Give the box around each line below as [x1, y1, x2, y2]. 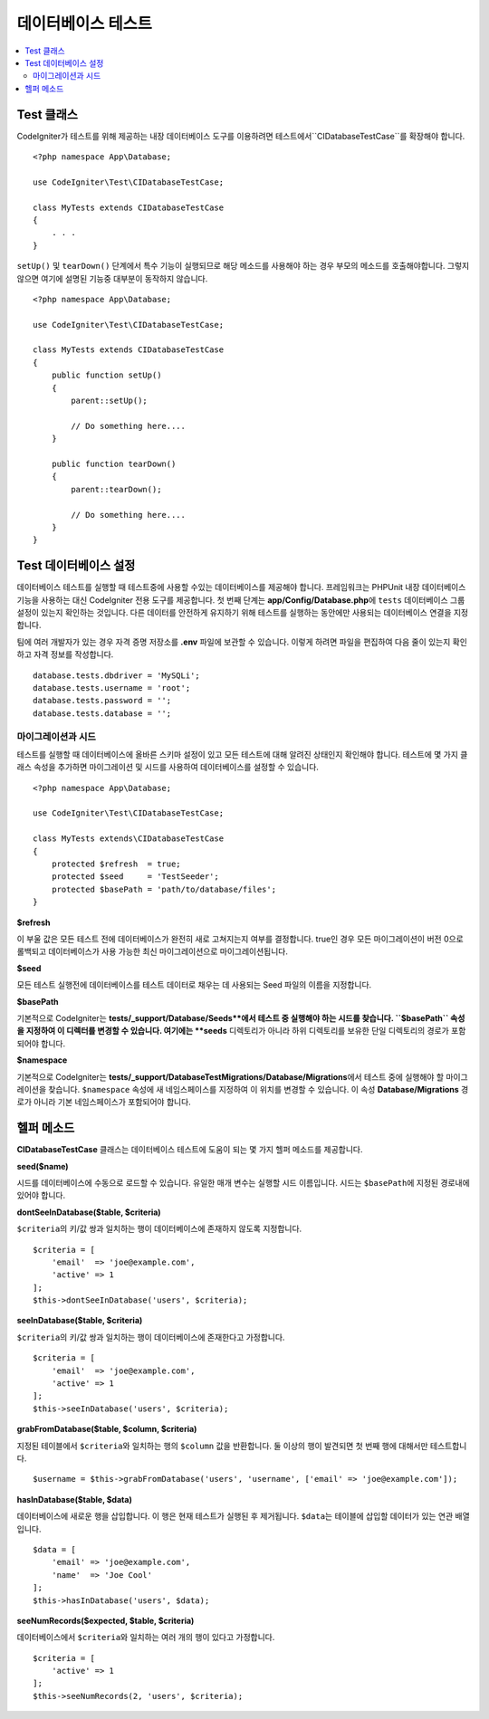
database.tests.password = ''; [33, 695, 172, 706]
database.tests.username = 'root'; [33, 683, 191, 692]
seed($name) [16, 1160, 69, 1171]
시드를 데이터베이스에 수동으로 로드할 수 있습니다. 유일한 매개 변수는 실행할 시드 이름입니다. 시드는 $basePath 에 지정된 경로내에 [16, 1177, 470, 1188]
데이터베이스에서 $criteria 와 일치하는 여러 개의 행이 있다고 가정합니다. [16, 1632, 275, 1643]
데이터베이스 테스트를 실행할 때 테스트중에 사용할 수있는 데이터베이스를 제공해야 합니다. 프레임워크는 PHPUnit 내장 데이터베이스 [16, 582, 466, 593]
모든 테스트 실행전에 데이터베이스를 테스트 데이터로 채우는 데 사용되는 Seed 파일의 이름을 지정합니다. [16, 979, 372, 990]
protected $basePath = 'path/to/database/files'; [51, 883, 276, 894]
